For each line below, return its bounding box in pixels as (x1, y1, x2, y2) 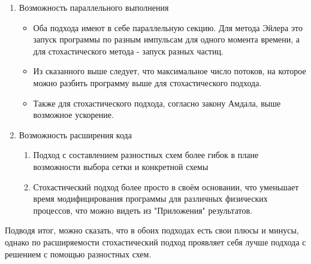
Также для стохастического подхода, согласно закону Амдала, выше (33, 96, 281, 109)
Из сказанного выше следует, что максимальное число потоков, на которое (33, 65, 306, 77)
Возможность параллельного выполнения (19, 1, 169, 13)
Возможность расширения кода (19, 128, 132, 141)
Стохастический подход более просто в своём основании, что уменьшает (33, 180, 299, 193)
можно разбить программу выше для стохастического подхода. (33, 76, 262, 89)
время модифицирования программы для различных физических (33, 192, 268, 205)
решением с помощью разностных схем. (5, 247, 152, 260)
